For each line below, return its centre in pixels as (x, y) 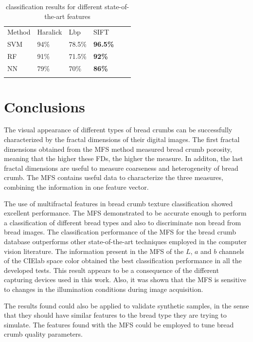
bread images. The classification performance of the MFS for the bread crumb (120, 232)
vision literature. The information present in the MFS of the (94, 251)
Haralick (50, 32)
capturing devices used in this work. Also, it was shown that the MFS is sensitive (125, 279)
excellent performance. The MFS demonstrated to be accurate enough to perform (125, 213)
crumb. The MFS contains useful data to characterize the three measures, (114, 177)
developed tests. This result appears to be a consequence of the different (111, 270)
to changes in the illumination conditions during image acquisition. (104, 289)
